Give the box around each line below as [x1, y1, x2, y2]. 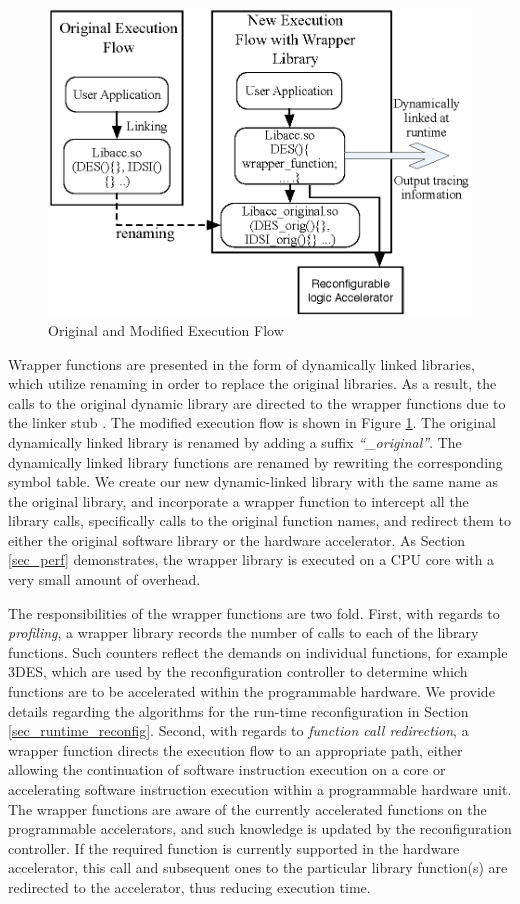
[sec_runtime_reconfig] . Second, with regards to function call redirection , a [8, 720, 469, 741]
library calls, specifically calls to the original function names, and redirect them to [8, 510, 511, 531]
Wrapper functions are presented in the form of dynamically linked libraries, [8, 353, 475, 374]
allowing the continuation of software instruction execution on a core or [8, 759, 446, 780]
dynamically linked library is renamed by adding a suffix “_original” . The [8, 431, 462, 452]
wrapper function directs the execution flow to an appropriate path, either [8, 739, 463, 760]
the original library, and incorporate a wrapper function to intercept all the [8, 490, 469, 511]
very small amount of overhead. [8, 569, 201, 590]
